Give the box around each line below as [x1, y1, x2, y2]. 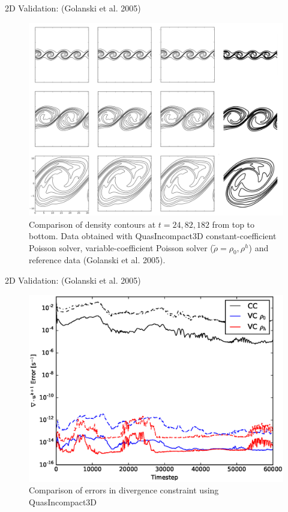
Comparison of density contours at [29, 218, 156, 230]
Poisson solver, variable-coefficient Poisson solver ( [29, 241, 214, 254]
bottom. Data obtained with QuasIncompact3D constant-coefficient [29, 230, 277, 242]
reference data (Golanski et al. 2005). [29, 254, 166, 266]
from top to [212, 218, 255, 230]
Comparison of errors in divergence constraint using [29, 484, 219, 496]
